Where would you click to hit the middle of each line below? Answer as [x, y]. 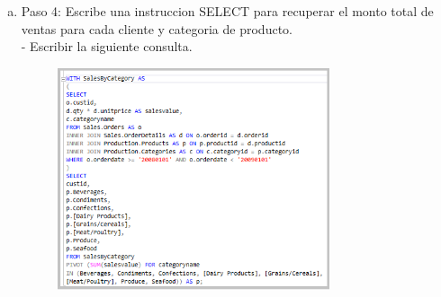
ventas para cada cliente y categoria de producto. [157, 28]
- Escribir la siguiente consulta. [107, 46]
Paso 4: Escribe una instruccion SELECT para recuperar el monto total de [227, 11]
